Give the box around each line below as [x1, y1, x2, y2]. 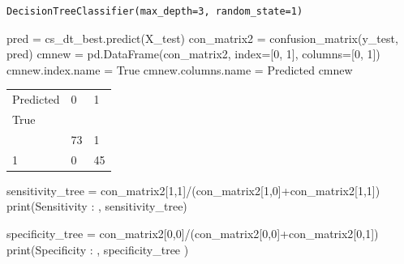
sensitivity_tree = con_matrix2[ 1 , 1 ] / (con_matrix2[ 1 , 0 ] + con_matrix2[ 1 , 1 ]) [6, 181, 380, 198]
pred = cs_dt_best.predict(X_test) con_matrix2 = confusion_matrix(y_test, [6, 29, 398, 46]
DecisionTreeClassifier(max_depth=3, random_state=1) [6, 6, 303, 17]
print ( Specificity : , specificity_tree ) [6, 241, 189, 258]
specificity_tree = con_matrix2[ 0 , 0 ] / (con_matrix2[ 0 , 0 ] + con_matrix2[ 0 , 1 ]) [6, 224, 379, 241]
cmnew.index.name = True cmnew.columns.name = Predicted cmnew [6, 61, 353, 78]
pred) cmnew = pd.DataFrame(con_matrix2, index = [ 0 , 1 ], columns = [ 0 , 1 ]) [6, 45, 380, 62]
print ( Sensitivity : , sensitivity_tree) [6, 198, 187, 215]
